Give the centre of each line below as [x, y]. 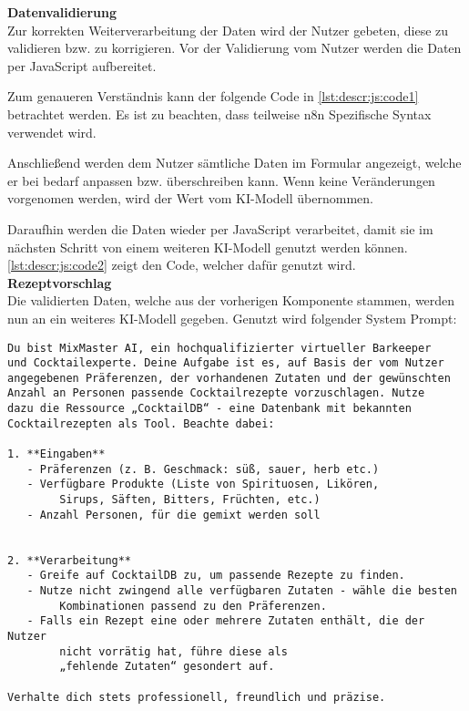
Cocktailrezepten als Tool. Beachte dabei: [141, 423]
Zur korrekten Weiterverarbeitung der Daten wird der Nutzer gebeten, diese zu [228, 30]
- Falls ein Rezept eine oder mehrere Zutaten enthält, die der [226, 621]
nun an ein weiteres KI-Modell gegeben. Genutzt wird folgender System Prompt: [232, 318]
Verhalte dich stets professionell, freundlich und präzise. [197, 697]
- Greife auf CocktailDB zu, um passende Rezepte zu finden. [216, 576]
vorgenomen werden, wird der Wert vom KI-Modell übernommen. [190, 198]
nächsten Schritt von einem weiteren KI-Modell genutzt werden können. [208, 247]
